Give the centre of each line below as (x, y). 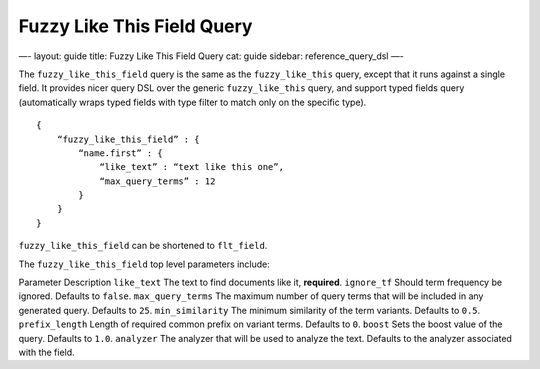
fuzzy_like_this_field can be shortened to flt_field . (143, 246)
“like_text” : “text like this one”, (192, 167)
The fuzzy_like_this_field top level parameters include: (144, 264)
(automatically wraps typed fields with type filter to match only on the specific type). (192, 102)
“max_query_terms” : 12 (157, 181)
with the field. (46, 352)
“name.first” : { (121, 153)
